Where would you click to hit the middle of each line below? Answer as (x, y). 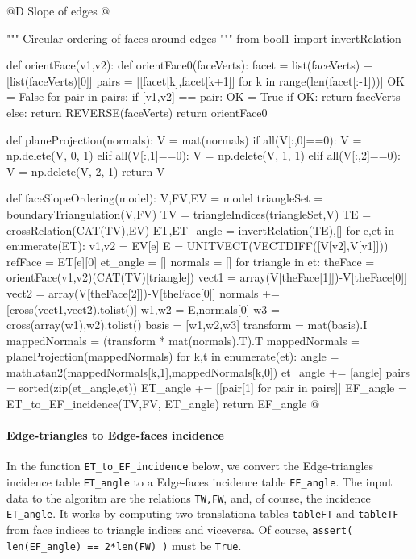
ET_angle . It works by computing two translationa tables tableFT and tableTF (203, 513)
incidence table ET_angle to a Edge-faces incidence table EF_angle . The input (200, 482)
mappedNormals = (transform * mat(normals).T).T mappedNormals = (183, 340)
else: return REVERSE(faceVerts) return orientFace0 (137, 112)
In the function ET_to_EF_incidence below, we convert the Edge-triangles (190, 466)
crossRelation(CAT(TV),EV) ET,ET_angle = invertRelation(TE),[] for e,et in (200, 229)
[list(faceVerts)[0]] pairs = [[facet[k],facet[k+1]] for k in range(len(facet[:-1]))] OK (206, 80)
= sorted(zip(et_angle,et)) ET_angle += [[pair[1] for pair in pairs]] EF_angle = (207, 388)
